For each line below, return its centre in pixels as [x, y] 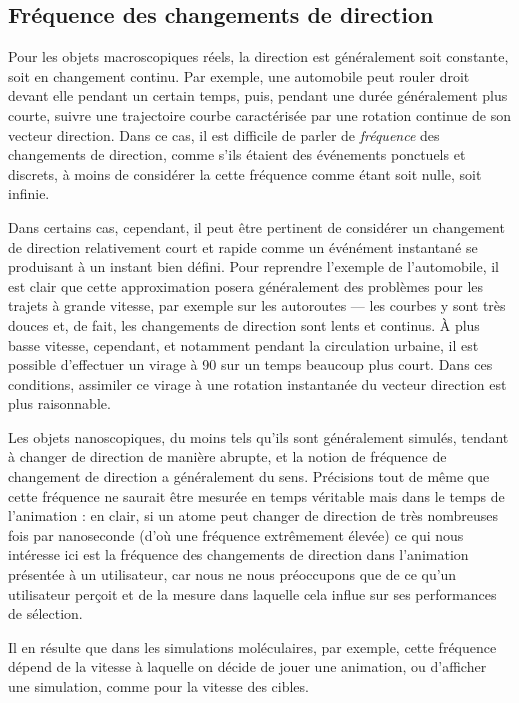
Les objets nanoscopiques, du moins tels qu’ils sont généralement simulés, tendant [258, 436]
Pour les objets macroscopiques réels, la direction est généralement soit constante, [258, 56]
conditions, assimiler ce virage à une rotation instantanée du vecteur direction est [257, 383]
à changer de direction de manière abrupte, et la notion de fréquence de [227, 456]
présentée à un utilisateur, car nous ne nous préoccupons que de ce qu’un [232, 574]
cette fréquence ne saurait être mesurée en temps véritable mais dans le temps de [256, 495]
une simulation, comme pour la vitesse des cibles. [158, 686]
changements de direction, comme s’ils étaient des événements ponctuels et [237, 154]
